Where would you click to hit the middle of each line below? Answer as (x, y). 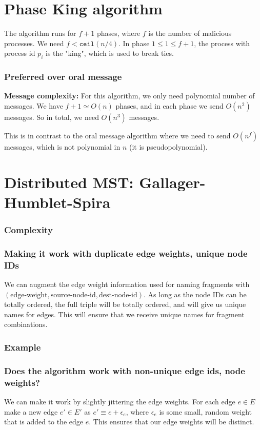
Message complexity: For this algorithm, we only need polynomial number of (129, 96)
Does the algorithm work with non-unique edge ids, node (125, 370)
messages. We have (34, 105)
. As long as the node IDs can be (195, 294)
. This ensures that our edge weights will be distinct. (172, 422)
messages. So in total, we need (52, 117)
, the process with (222, 43)
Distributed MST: (69, 182)
